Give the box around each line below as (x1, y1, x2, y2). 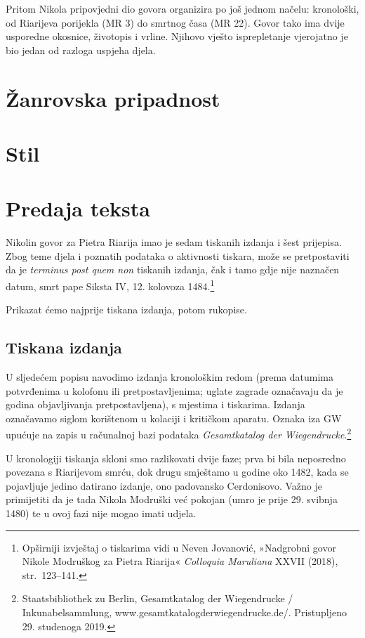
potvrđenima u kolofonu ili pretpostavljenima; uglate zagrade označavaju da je (6, 383, 343, 398)
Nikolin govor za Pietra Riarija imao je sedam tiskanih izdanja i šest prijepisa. (6, 235, 342, 249)
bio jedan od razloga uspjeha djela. (6, 42, 156, 57)
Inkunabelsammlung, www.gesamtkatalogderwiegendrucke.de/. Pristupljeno (22, 605, 347, 620)
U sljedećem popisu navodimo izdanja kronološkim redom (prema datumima (6, 370, 334, 384)
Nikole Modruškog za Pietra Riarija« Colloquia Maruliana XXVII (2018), (22, 554, 338, 568)
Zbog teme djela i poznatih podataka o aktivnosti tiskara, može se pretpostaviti (6, 248, 350, 263)
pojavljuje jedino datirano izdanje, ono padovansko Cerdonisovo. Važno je (6, 478, 323, 493)
